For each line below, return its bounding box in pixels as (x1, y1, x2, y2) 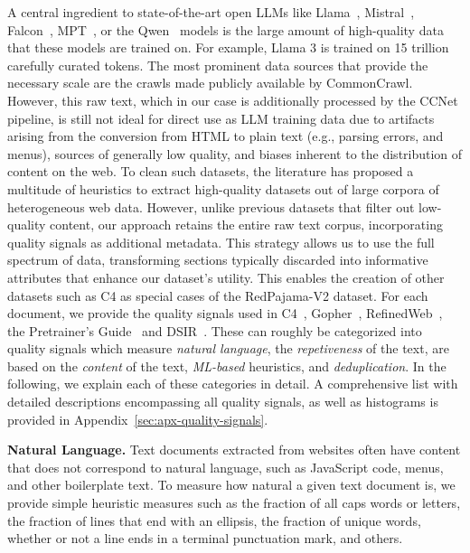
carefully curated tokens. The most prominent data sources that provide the (7, 55, 428, 74)
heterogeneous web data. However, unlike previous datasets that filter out (7, 197, 415, 216)
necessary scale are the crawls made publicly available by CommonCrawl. (7, 73, 413, 92)
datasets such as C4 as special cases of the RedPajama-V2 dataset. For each (7, 286, 428, 305)
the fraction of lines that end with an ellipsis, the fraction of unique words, (7, 511, 421, 530)
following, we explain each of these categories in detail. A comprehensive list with (7, 374, 458, 393)
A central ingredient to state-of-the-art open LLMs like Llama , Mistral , (7, 3, 415, 21)
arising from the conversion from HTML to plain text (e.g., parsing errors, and (7, 127, 444, 145)
